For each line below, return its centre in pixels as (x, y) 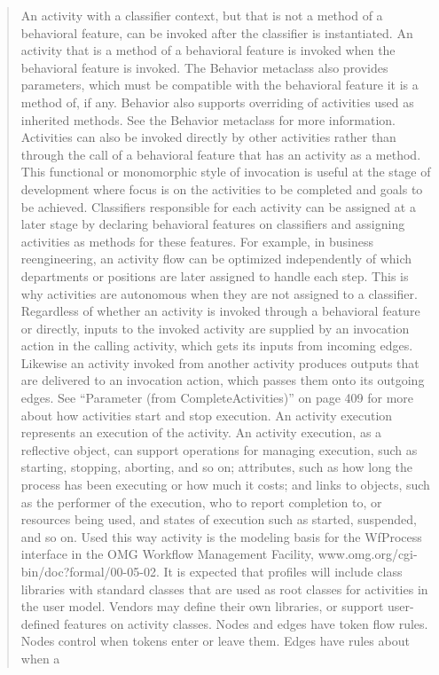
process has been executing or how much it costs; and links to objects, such (225, 485)
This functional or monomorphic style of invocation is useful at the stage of (226, 172)
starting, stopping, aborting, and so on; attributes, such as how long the (217, 467)
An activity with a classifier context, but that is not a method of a (202, 15)
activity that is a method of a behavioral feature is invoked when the (208, 50)
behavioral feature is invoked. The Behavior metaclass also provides (204, 67)
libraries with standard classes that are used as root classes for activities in (224, 589)
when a (40, 658)
